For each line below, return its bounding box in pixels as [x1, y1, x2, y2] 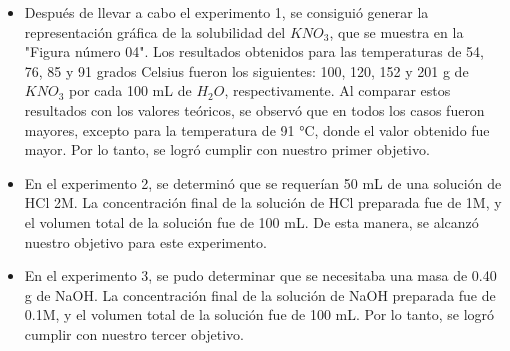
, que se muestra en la [329, 21, 464, 42]
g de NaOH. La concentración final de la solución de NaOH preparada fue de [24, 284, 496, 305]
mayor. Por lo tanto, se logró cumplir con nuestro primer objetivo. [24, 139, 430, 160]
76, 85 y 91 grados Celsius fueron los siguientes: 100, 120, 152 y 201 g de [24, 60, 469, 81]
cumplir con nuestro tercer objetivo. [24, 323, 244, 344]
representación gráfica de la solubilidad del [24, 21, 286, 42]
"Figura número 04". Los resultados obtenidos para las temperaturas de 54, [24, 41, 484, 62]
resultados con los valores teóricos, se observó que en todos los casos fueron [24, 99, 485, 120]
